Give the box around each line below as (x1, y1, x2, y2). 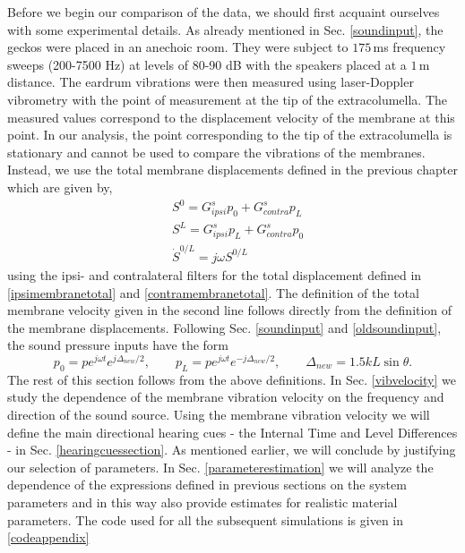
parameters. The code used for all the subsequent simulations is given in (7, 510, 404, 529)
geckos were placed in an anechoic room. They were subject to (7, 38, 349, 56)
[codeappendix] (7, 528, 90, 547)
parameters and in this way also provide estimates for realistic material (7, 492, 398, 511)
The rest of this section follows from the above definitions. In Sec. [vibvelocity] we (7, 370, 456, 388)
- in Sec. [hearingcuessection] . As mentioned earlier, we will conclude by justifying (7, 440, 456, 459)
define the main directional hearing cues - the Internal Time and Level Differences (7, 422, 458, 441)
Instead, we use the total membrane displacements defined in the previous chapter (7, 160, 458, 179)
